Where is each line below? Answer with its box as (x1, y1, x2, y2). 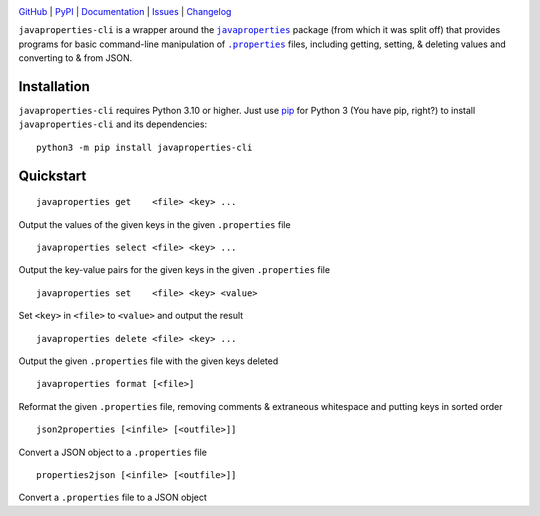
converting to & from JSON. (18, 52, 133, 64)
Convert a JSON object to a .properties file (18, 446, 207, 458)
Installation (18, 78, 90, 95)
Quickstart (18, 167, 87, 184)
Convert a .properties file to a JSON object (18, 491, 207, 504)
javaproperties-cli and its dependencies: (18, 118, 208, 130)
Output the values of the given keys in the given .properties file (18, 218, 291, 230)
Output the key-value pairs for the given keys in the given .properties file (18, 264, 330, 276)
